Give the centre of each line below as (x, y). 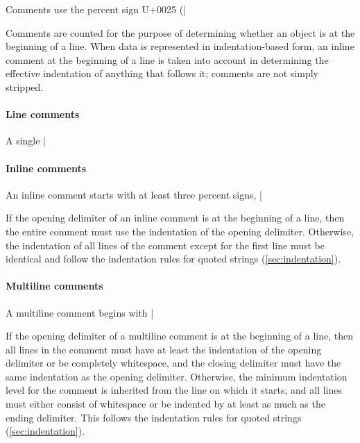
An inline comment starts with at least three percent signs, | (134, 194)
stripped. (25, 86)
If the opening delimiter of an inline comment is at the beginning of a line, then (175, 218)
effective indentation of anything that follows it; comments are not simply (162, 73)
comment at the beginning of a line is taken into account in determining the (167, 59)
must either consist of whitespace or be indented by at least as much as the (165, 404)
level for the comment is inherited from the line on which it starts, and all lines (174, 390)
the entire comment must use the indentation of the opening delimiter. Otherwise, (180, 231)
